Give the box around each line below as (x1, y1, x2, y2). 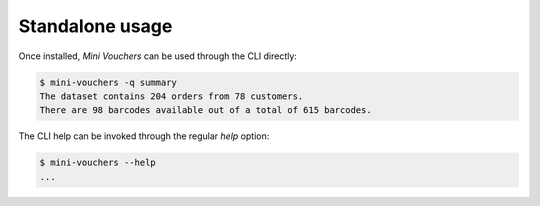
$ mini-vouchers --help (39, 157, 157, 169)
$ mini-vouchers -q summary (39, 76, 177, 88)
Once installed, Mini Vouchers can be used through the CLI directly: (18, 50, 297, 62)
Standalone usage (18, 15, 173, 37)
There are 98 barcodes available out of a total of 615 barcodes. (39, 105, 372, 116)
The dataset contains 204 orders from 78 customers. (39, 90, 304, 102)
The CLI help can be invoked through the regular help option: (18, 130, 270, 142)
